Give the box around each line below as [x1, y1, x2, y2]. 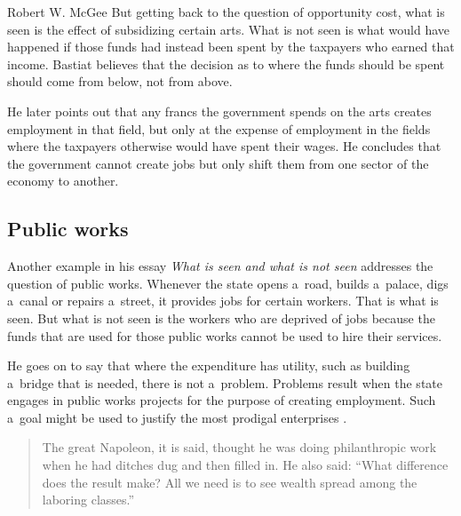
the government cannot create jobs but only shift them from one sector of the [7, 154, 429, 172]
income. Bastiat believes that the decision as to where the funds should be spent [7, 54, 445, 73]
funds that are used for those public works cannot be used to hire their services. [7, 326, 442, 345]
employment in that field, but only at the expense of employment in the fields [7, 119, 431, 138]
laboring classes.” [42, 490, 135, 509]
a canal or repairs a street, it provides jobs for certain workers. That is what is [7, 291, 439, 310]
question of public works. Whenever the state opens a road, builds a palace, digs [7, 274, 449, 292]
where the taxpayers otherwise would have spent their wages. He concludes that [7, 137, 441, 155]
